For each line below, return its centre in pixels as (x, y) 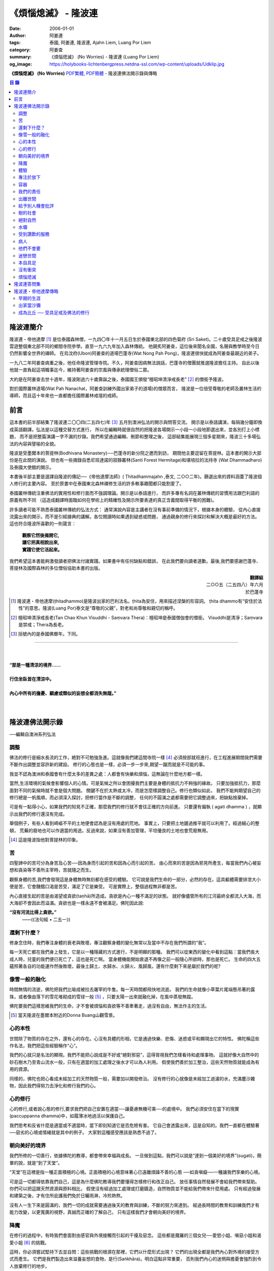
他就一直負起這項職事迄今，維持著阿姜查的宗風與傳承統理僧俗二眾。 (80, 370)
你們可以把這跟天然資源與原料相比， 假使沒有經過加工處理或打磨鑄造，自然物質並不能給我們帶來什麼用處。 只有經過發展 (135, 1188)
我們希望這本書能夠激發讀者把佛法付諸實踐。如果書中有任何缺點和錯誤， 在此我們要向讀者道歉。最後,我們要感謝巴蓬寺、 (135, 561)
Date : (15, 28)
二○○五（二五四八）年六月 (235, 585)
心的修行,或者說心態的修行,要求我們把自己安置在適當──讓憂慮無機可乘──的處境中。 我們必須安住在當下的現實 (124, 1109)
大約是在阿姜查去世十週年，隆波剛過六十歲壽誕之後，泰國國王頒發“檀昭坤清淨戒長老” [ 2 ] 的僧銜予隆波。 (118, 379)
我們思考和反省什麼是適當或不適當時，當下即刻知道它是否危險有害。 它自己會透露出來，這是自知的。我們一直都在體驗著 (134, 1125)
